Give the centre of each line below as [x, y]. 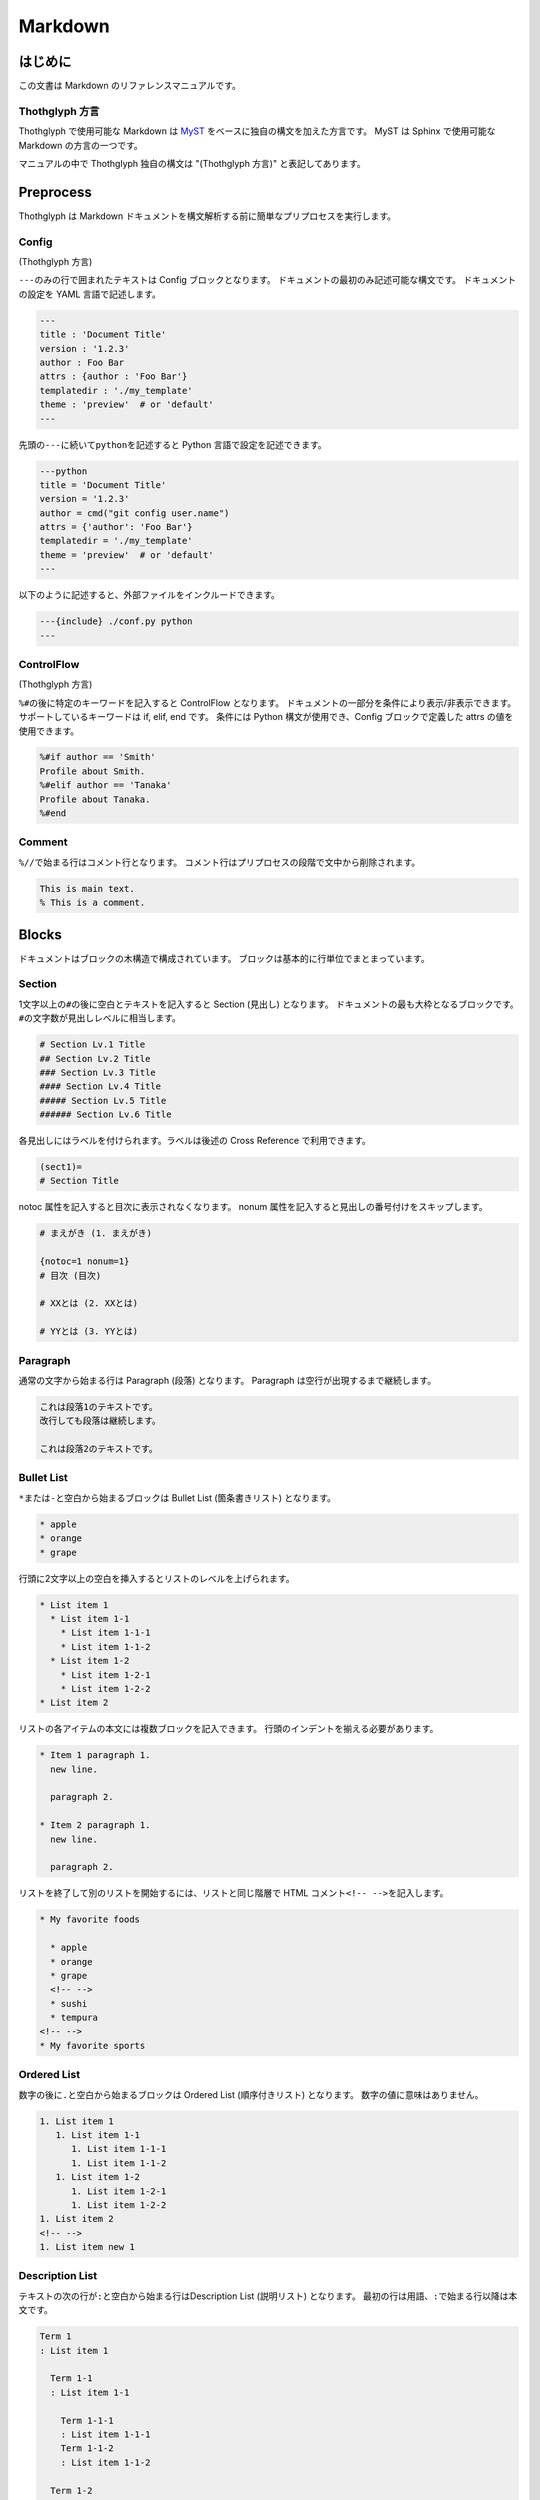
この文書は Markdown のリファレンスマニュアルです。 [130, 86]
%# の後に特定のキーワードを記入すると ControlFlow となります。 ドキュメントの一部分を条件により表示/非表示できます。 [267, 702]
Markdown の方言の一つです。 [81, 145]
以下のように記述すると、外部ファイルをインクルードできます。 [149, 595]
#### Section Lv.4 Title [100, 1086]
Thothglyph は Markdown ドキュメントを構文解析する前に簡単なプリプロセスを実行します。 [207, 216]
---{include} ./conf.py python [116, 621]
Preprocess [55, 191]
